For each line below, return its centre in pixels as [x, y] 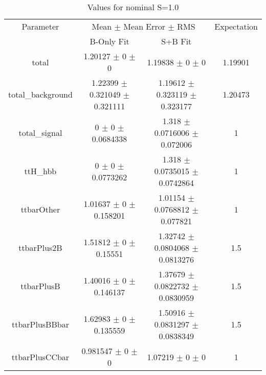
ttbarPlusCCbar [40, 357]
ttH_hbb [40, 171]
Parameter [40, 26]
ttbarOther [40, 209]
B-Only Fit [109, 41]
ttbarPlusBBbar [40, 324]
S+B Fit [176, 41]
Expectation [236, 26]
